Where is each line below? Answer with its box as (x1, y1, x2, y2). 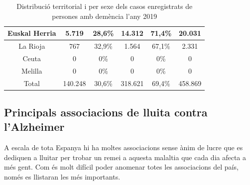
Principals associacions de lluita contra (4, 104, 208, 120)
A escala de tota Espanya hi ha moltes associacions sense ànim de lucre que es (4, 142, 243, 153)
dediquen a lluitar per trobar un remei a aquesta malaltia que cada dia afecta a (4, 152, 247, 162)
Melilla (21, 65, 42, 76)
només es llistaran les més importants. (4, 172, 121, 182)
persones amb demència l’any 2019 (52, 10, 157, 21)
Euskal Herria (7, 28, 56, 38)
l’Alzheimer (4, 119, 65, 134)
